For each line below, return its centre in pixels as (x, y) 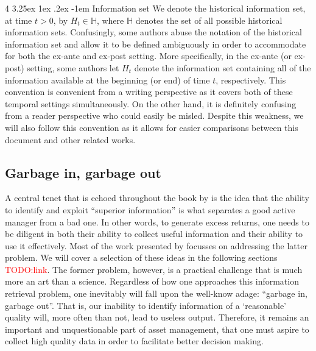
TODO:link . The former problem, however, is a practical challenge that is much (154, 269)
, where (110, 20)
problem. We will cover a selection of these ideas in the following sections (141, 257)
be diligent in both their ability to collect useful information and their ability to (154, 234)
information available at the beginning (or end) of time (107, 80)
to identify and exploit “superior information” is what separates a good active (150, 209)
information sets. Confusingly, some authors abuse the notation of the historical (153, 32)
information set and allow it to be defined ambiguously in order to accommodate (156, 44)
